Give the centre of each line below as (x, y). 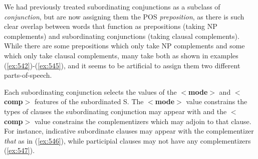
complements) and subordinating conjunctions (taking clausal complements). (122, 36)
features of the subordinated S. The (89, 101)
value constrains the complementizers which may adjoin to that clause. (143, 121)
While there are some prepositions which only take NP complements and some (124, 46)
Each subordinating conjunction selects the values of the (90, 91)
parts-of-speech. (28, 75)
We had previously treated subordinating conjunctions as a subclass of (112, 6)
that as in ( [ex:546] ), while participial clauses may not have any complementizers (127, 140)
